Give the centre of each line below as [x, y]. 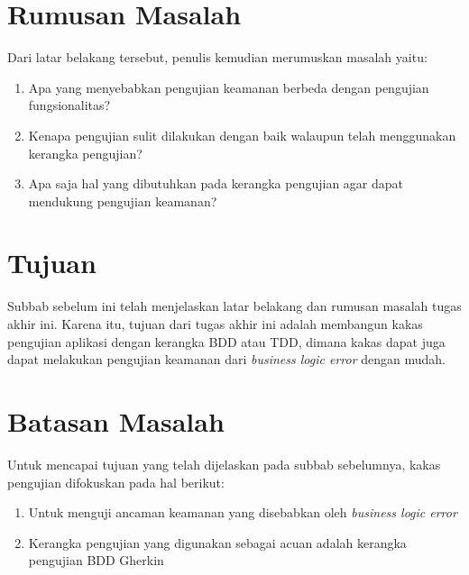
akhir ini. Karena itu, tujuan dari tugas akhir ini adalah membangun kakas [215, 324]
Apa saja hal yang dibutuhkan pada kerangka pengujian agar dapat [216, 183]
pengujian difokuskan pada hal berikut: [116, 482]
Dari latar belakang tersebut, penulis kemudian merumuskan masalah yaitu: [217, 57]
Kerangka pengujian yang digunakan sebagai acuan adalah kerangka [217, 542]
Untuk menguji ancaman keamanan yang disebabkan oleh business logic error [243, 512]
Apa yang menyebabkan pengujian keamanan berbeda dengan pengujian [229, 87]
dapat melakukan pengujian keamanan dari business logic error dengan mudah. [226, 359]
